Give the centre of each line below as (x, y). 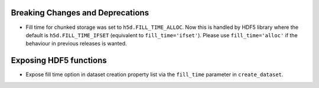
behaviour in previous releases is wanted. (76, 44)
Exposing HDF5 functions (59, 61)
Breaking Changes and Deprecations (80, 13)
